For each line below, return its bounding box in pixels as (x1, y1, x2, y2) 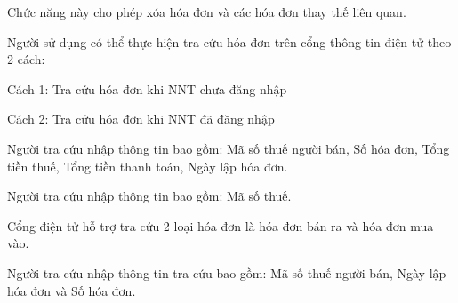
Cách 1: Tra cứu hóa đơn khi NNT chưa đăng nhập (7, 79, 287, 98)
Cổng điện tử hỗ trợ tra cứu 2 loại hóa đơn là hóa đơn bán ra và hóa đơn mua (7, 216, 434, 235)
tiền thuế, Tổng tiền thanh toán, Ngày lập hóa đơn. (7, 156, 288, 175)
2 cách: (7, 50, 45, 68)
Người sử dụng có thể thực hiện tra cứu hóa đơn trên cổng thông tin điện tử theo (7, 32, 452, 51)
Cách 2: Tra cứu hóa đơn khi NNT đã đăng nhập (7, 109, 275, 128)
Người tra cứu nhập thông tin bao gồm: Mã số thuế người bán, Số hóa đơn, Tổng (7, 139, 450, 157)
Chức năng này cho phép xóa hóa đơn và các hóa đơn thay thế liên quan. (7, 3, 406, 20)
